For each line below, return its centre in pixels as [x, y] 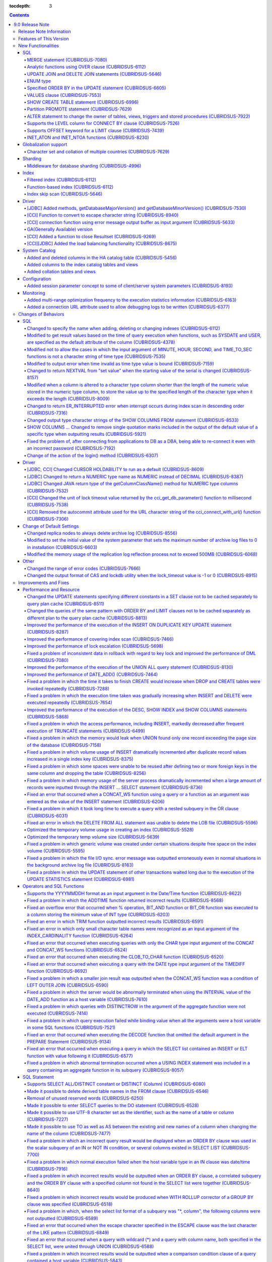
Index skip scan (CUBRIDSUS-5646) [65, 194]
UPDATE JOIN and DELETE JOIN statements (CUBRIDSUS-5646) [94, 74]
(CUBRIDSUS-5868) [48, 717]
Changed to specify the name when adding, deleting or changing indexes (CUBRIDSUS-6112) [124, 328]
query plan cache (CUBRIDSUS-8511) [65, 604]
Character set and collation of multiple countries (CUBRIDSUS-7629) [98, 151]
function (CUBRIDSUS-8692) [57, 971]
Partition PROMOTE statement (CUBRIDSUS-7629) [79, 109]
